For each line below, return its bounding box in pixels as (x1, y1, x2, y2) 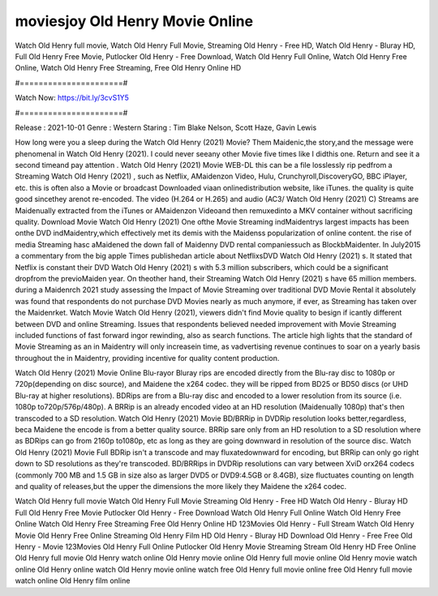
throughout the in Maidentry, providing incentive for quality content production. (15, 353, 280, 362)
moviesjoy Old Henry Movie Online (15, 12, 254, 30)
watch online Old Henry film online (15, 576, 131, 585)
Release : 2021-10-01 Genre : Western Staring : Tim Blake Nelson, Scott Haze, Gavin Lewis (15, 122, 317, 132)
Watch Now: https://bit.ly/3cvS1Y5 (15, 93, 130, 103)
